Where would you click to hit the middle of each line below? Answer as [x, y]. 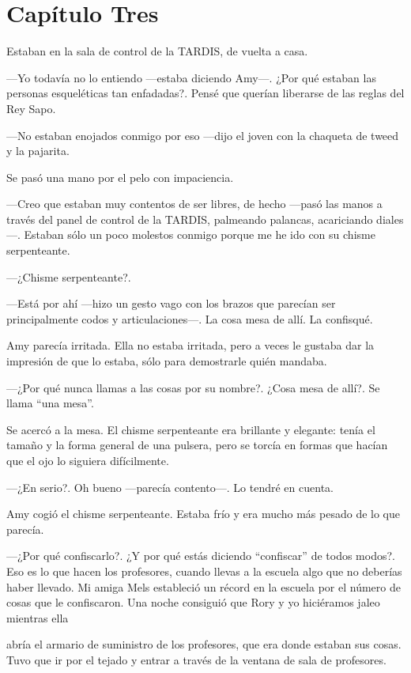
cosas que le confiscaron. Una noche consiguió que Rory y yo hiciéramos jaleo [193, 602]
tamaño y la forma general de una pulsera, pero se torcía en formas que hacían [197, 445]
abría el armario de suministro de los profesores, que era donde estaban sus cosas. [204, 644]
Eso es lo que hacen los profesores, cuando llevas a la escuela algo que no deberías [204, 571]
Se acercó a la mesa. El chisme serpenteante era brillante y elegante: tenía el [191, 429]
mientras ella [38, 617]
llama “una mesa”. [50, 403]
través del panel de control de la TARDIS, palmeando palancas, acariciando [190, 219]
